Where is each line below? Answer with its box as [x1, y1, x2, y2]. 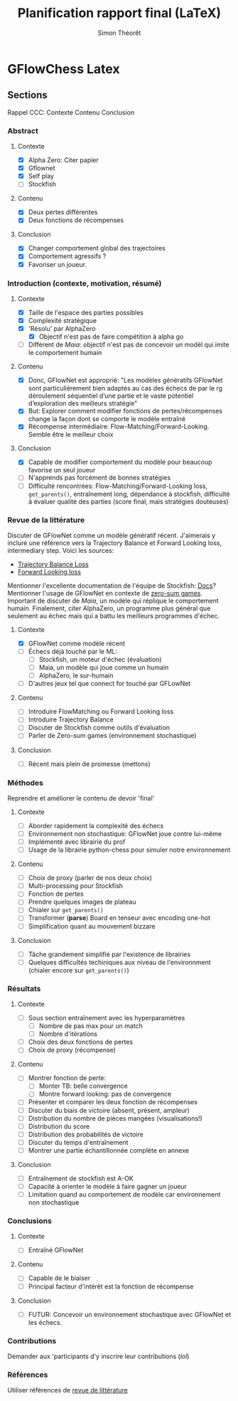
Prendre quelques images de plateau [28, 898, 136, 906]
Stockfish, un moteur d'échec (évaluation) [38, 655, 162, 664]
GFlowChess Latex [7, 60, 120, 77]
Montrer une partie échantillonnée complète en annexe [28, 1146, 190, 1154]
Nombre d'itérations [38, 1030, 98, 1038]
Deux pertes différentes [28, 208, 98, 216]
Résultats [7, 983, 41, 993]
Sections [7, 89, 48, 101]
